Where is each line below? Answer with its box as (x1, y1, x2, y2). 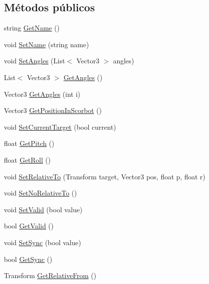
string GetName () (4, 23, 60, 33)
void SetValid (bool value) (4, 204, 82, 214)
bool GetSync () (4, 254, 52, 264)
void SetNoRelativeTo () (4, 188, 77, 198)
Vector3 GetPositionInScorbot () (4, 105, 102, 115)
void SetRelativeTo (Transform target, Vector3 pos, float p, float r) (4, 171, 206, 181)
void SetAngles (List (4, 56, 65, 66)
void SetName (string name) (4, 39, 89, 49)
